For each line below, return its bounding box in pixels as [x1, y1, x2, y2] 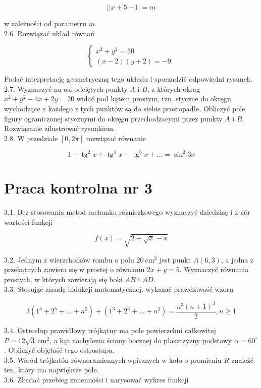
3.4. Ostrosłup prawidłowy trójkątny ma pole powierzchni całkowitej [4, 325, 216, 336]
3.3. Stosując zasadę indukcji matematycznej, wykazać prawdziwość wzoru [4, 284, 234, 294]
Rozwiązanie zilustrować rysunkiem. [4, 123, 115, 134]
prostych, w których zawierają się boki [4, 274, 123, 284]
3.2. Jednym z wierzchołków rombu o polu [4, 254, 134, 265]
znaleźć [231, 354, 254, 365]
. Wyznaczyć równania [179, 264, 249, 275]
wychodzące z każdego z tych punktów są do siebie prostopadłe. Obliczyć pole [4, 103, 245, 113]
